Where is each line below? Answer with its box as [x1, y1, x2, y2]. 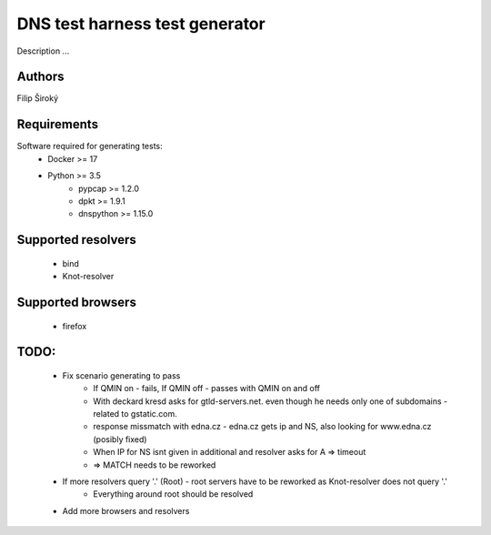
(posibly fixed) [93, 433, 147, 445]
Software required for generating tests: [16, 141, 163, 152]
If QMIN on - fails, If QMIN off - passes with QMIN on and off [93, 383, 320, 394]
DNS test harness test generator [16, 14, 266, 34]
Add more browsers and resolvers [62, 505, 190, 516]
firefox [62, 320, 87, 331]
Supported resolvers [16, 232, 136, 247]
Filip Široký [16, 93, 59, 104]
